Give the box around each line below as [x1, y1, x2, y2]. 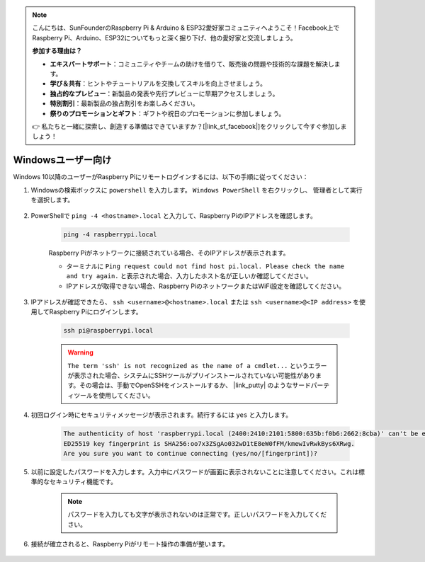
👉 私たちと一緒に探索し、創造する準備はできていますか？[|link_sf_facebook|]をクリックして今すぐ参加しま [32, 122, 347, 130]
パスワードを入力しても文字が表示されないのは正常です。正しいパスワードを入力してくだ [67, 510, 327, 519]
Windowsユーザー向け [13, 154, 112, 166]
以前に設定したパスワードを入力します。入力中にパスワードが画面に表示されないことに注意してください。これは [30, 467, 359, 476]
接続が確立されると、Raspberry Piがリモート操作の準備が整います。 [30, 539, 229, 548]
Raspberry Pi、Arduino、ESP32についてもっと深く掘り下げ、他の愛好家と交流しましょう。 [32, 33, 297, 42]
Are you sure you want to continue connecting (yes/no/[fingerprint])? [63, 449, 318, 457]
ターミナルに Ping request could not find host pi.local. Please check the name [66, 262, 345, 270]
